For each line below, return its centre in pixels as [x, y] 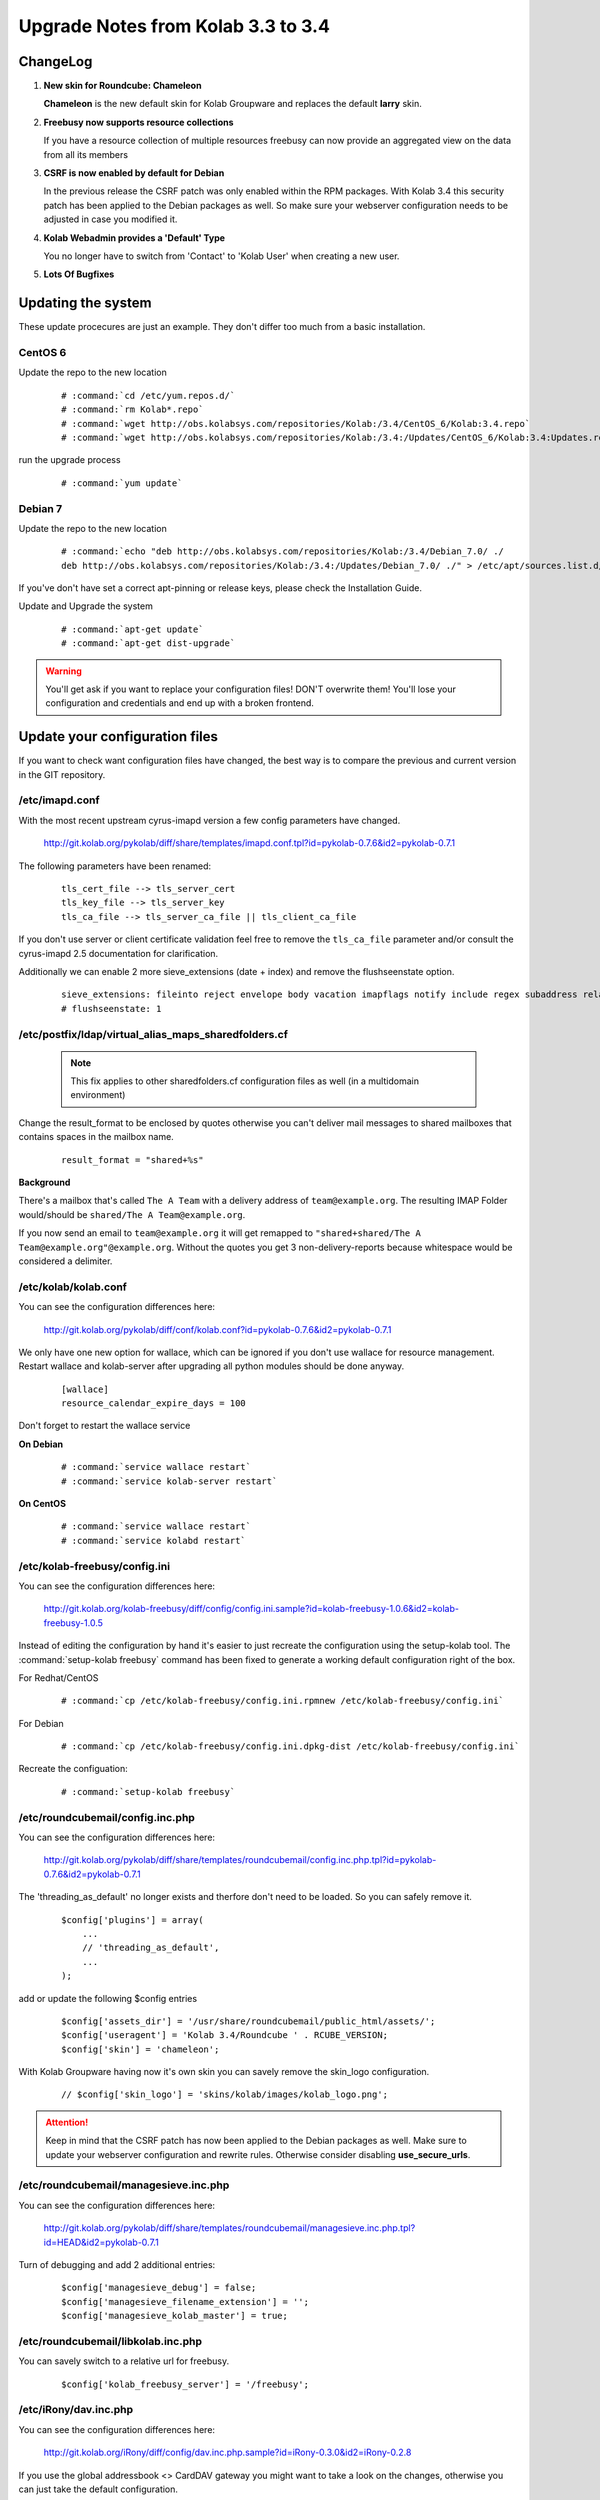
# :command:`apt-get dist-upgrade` [148, 643]
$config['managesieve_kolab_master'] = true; [175, 2316]
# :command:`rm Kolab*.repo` [132, 409]
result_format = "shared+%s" [132, 1159]
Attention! [67, 2122]
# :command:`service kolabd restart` [154, 1540]
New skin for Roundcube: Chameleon [122, 86]
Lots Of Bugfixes [79, 274]
